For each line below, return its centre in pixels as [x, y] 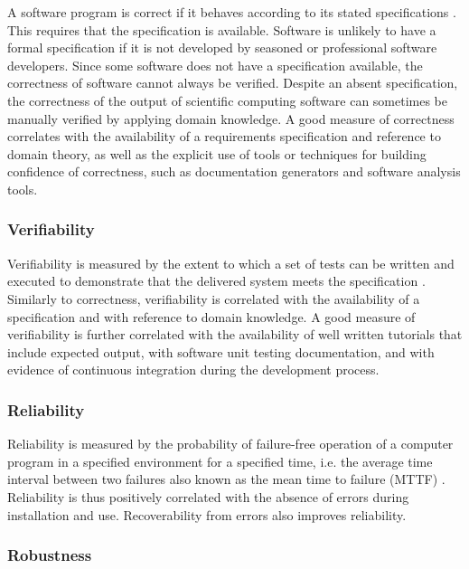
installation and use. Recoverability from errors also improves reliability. [207, 514]
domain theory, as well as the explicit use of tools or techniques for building [217, 153]
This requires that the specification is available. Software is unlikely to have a [222, 29]
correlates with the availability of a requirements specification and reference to [224, 136]
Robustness [50, 555]
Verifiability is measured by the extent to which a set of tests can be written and [231, 263]
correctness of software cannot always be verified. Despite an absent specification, [233, 83]
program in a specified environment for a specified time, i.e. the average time [220, 461]
